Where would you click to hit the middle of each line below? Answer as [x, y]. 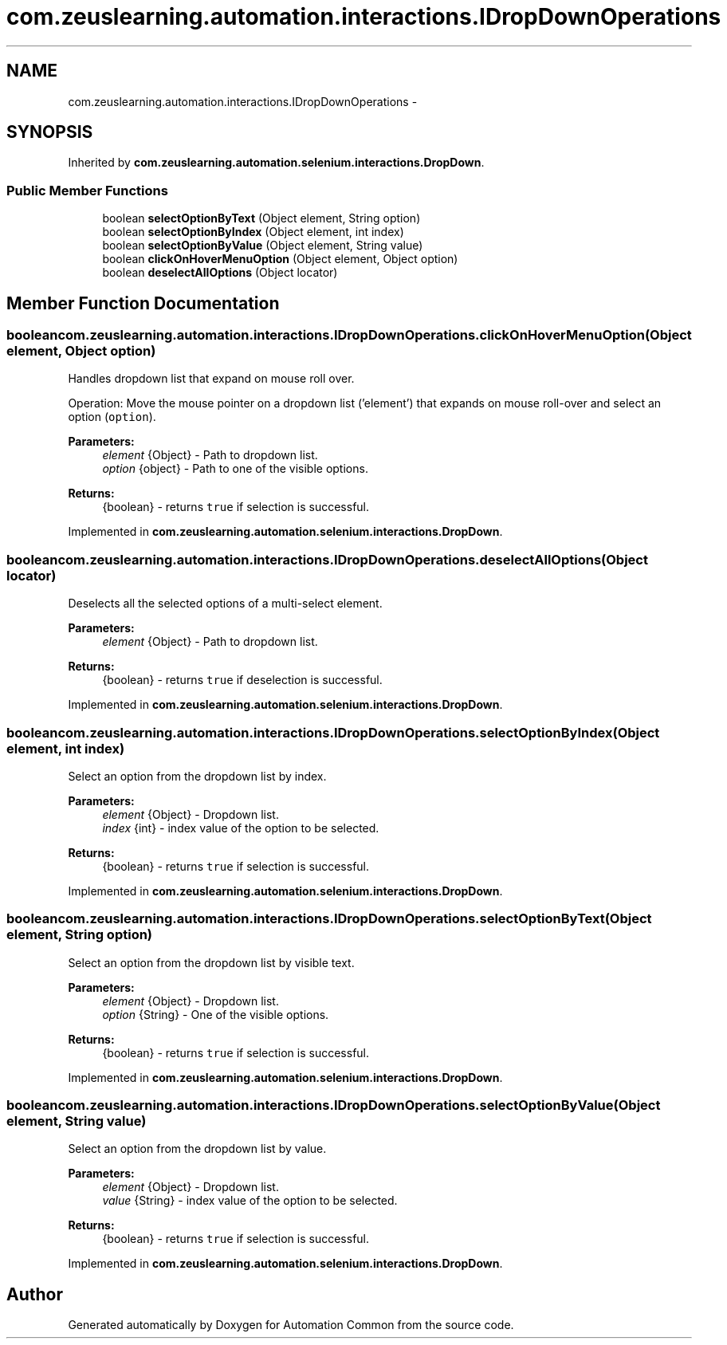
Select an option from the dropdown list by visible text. [211, 962]
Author [35, 1294]
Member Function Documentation [143, 303]
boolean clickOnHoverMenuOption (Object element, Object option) [280, 259]
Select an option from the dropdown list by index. [197, 776]
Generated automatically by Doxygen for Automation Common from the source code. [291, 1325]
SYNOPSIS [50, 132]
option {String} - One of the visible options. [216, 1014]
